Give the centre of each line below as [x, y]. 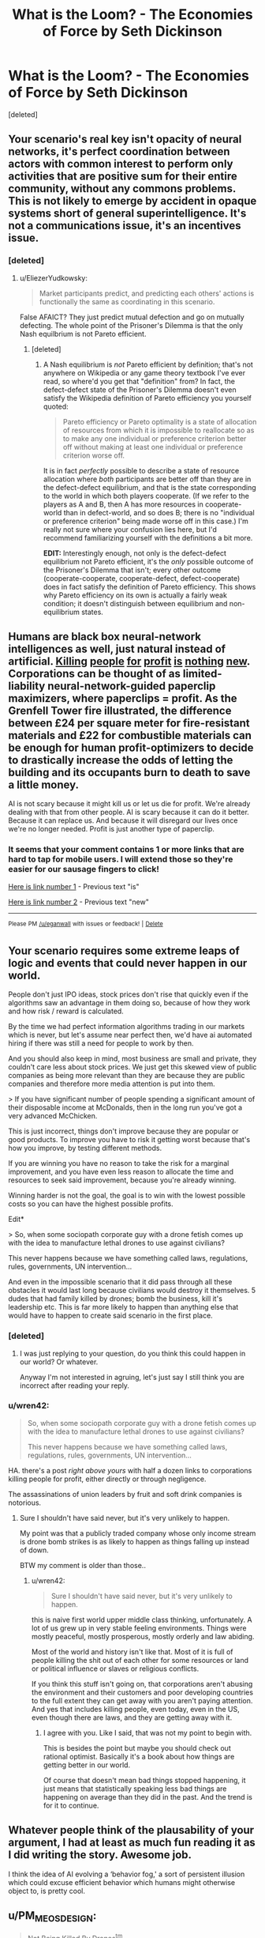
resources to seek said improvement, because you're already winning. [122, 1180]
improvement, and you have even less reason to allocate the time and [121, 1172]
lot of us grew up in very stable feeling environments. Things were [139, 1628]
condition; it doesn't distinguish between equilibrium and [135, 603]
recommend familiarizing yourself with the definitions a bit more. [148, 537]
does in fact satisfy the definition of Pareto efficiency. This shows [149, 586]
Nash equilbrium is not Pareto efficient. [83, 334]
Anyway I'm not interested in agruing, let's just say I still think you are [132, 1377]
